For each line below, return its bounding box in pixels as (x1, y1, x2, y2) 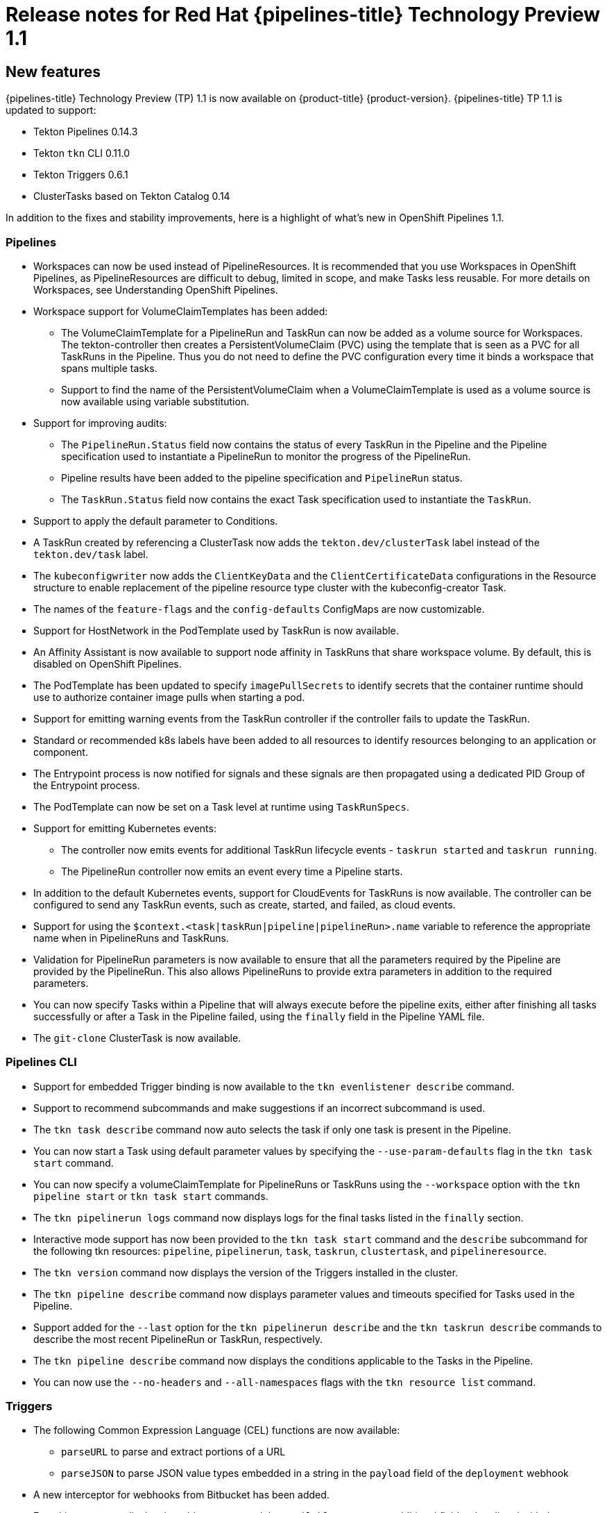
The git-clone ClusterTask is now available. (33, 1031, 241, 1044)
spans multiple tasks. (61, 362, 157, 374)
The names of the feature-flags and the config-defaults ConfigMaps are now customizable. (33, 602, 485, 615)
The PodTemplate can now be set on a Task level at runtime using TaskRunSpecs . (33, 800, 409, 813)
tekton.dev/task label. (33, 548, 148, 560)
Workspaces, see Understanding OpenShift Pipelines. (33, 283, 278, 296)
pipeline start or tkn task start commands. (33, 1190, 268, 1202)
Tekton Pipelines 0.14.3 (33, 126, 138, 138)
